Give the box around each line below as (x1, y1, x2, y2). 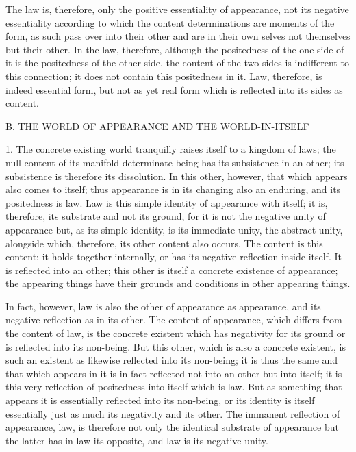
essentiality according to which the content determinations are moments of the (5, 15, 335, 29)
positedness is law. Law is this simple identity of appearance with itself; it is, (5, 195, 328, 210)
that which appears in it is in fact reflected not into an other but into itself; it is (5, 366, 342, 380)
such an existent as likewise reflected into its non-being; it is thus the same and (5, 353, 338, 367)
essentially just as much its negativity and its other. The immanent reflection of (5, 406, 340, 420)
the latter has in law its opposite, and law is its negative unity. (5, 433, 268, 447)
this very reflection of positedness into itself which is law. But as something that (5, 379, 342, 394)
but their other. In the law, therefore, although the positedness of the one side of (5, 42, 344, 56)
